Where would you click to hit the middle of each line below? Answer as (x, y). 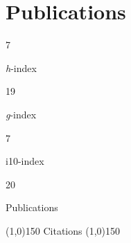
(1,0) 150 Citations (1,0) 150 (63, 230)
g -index (21, 114)
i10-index (25, 161)
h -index (21, 67)
